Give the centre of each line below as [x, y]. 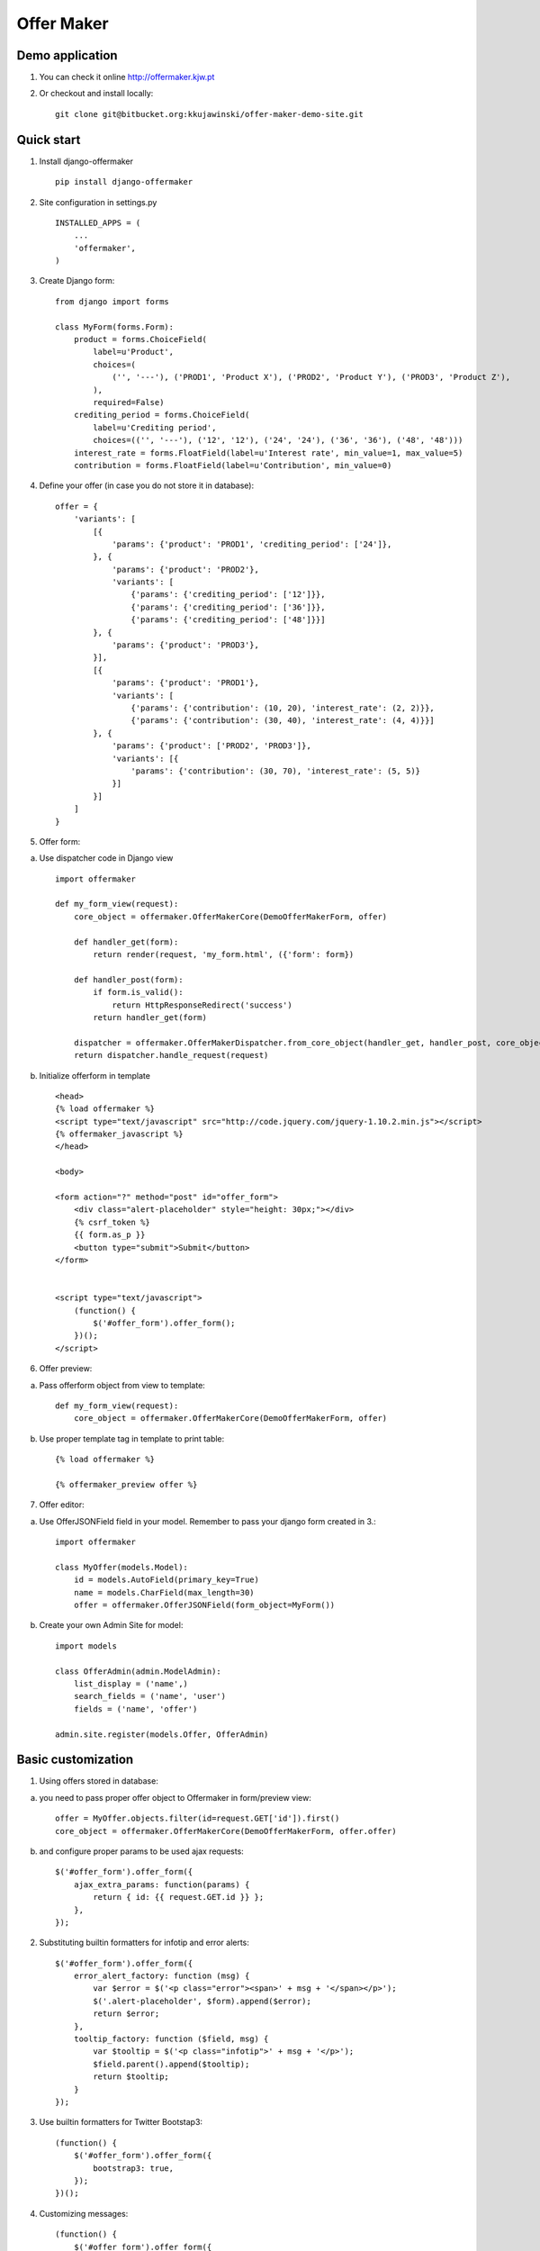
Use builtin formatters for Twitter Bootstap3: [121, 2122]
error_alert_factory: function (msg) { [162, 1976]
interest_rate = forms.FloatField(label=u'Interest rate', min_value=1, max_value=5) [268, 453]
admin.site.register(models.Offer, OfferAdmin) [162, 1734]
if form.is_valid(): [138, 992]
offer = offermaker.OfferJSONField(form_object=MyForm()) [204, 1605]
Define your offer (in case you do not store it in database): [147, 485]
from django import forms [112, 301]
